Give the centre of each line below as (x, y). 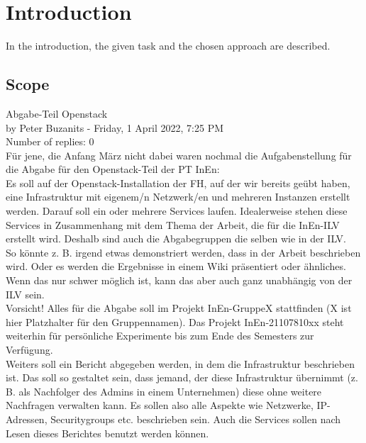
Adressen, (27, 419)
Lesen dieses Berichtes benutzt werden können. (107, 433)
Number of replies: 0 (50, 141)
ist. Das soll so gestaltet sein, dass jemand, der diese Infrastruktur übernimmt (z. (182, 377)
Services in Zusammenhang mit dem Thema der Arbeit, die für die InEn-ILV (173, 224)
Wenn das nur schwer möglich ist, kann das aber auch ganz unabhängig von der (179, 280)
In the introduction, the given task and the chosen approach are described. (168, 46)
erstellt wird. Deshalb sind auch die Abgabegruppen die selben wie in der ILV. (176, 239)
